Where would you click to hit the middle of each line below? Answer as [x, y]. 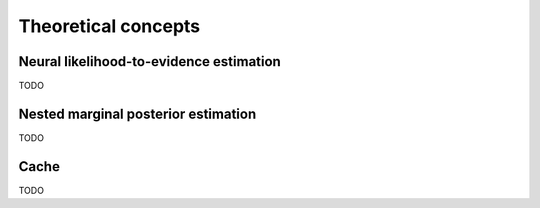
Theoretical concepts [109, 26]
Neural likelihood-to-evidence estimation [150, 61]
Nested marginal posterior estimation [137, 113]
